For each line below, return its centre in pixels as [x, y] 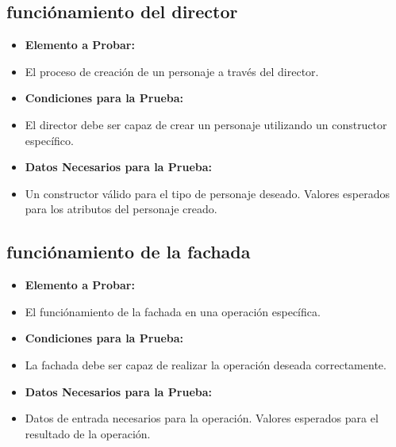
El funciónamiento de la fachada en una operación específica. [173, 311]
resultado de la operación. [88, 433]
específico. [49, 140]
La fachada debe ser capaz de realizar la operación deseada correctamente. [206, 364]
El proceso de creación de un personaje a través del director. [172, 71]
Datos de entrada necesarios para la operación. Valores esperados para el [202, 418]
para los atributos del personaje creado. [121, 209]
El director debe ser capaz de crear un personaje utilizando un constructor [206, 124]
